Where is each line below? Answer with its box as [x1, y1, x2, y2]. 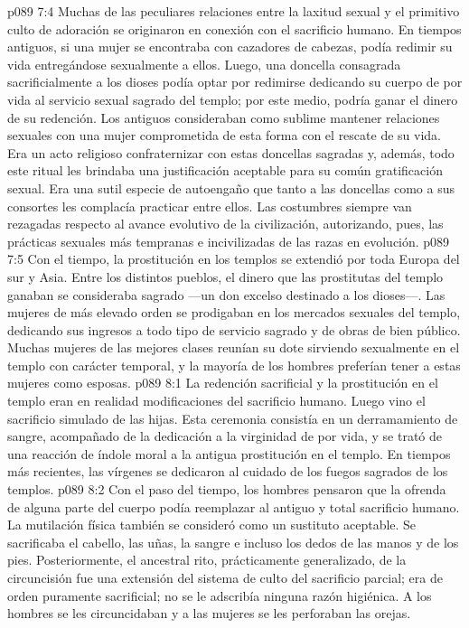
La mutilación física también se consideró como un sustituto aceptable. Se [7, 515, 417, 534]
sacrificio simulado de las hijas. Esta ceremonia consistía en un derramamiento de [7, 408, 458, 427]
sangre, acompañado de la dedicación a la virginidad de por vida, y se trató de [7, 426, 442, 445]
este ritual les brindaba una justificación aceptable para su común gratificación [7, 161, 443, 180]
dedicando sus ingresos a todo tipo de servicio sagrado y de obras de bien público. [7, 320, 461, 339]
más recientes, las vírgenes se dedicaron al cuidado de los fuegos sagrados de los [7, 462, 448, 481]
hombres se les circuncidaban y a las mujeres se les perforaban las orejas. [7, 604, 411, 623]
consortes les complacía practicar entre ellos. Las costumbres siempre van [7, 196, 412, 215]
